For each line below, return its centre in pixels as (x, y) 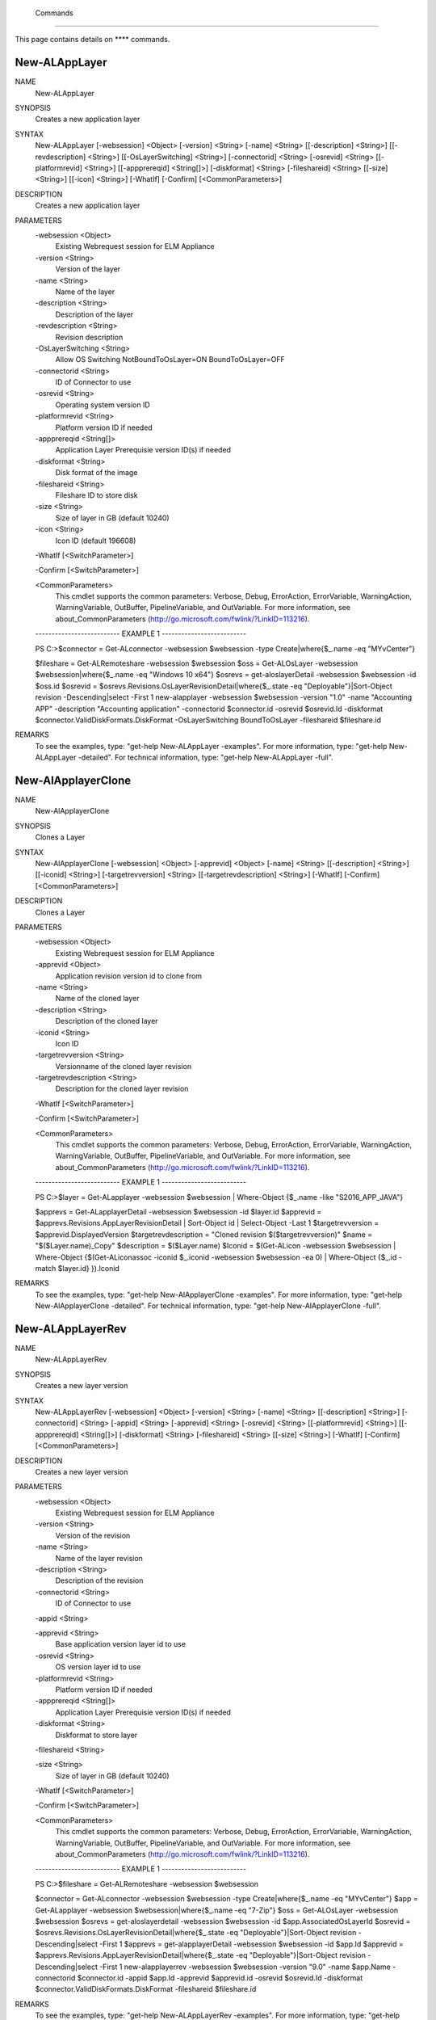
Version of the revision (93, 1535)
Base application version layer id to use (120, 1644)
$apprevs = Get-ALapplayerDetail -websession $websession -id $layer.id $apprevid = (178, 1211)
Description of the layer (94, 314)
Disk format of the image (96, 473)
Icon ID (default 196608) (96, 541)
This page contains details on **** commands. (92, 40)
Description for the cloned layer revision (122, 1089)
